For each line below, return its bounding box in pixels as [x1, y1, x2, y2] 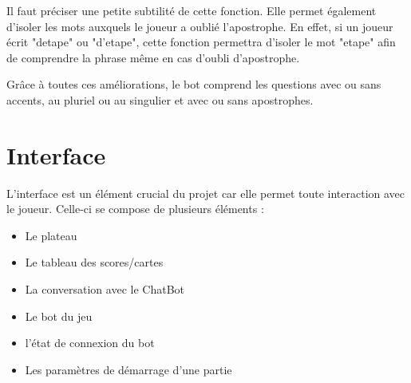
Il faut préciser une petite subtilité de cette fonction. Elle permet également [6, 2, 377, 18]
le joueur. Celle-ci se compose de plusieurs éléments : [6, 200, 264, 217]
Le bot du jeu [25, 307, 93, 324]
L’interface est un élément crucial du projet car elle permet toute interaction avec [6, 184, 405, 201]
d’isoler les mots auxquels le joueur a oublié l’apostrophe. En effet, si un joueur [6, 18, 393, 34]
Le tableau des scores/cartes [25, 254, 164, 270]
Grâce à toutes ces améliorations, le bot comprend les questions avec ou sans [6, 76, 381, 93]
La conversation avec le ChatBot [25, 281, 184, 298]
